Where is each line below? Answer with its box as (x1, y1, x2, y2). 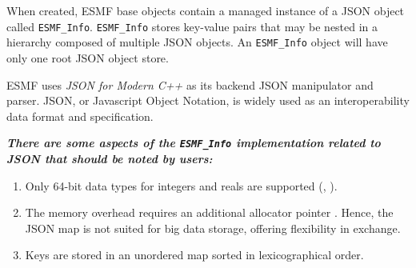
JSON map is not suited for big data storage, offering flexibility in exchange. (25, 219, 401, 236)
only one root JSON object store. (6, 49, 169, 66)
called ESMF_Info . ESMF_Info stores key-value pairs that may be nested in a (6, 18, 378, 34)
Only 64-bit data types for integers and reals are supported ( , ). (25, 177, 338, 194)
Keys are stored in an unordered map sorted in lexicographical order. (25, 246, 364, 263)
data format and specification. (6, 107, 154, 124)
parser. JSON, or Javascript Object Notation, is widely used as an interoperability (6, 92, 410, 109)
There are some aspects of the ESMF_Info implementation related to (6, 134, 381, 151)
